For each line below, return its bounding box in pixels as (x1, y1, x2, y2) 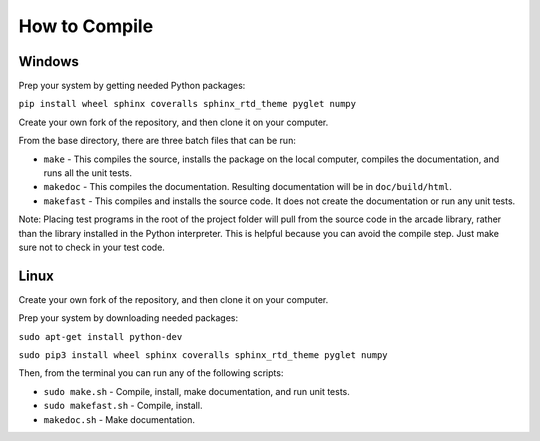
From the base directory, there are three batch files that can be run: (18, 135, 297, 147)
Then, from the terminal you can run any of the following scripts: (18, 367, 284, 379)
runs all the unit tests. (43, 167, 133, 179)
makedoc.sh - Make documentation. (43, 413, 195, 425)
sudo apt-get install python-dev (18, 331, 183, 342)
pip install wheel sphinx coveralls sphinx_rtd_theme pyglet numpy (18, 98, 357, 110)
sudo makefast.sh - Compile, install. (43, 400, 203, 412)
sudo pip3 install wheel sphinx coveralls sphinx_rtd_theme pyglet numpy (18, 350, 389, 361)
